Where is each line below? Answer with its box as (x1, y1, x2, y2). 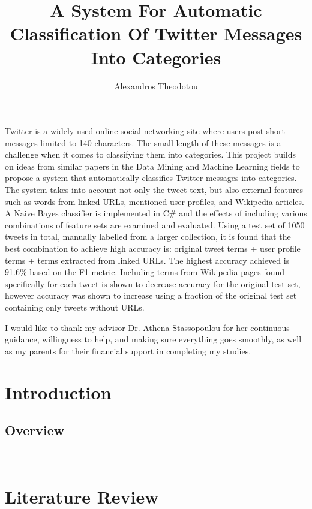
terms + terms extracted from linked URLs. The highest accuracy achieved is (5, 254, 290, 266)
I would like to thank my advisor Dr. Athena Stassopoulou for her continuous (5, 321, 290, 333)
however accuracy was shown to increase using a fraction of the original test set (5, 289, 297, 302)
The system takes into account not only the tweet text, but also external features (5, 183, 304, 196)
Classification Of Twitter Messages (10, 21, 302, 46)
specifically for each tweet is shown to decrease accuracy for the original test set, (5, 277, 301, 290)
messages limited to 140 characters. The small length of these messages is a (5, 136, 281, 149)
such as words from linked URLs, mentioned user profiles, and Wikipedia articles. (5, 195, 304, 207)
